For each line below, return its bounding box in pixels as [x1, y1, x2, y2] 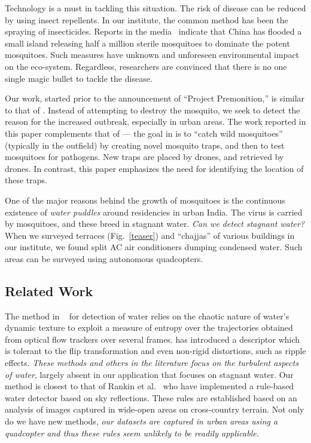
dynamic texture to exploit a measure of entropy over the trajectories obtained [5, 321, 293, 334]
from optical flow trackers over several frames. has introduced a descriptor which [5, 333, 300, 345]
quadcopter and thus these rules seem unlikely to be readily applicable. [5, 426, 259, 439]
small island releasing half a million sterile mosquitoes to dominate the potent [5, 36, 290, 49]
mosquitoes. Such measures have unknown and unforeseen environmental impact [5, 48, 300, 61]
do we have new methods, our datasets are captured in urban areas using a [5, 415, 278, 427]
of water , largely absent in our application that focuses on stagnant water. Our [5, 368, 294, 380]
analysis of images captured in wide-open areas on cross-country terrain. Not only [5, 403, 304, 416]
